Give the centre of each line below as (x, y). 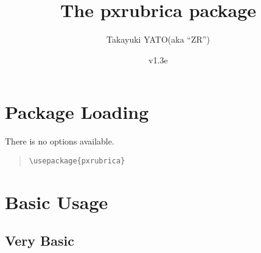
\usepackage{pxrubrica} (77, 161)
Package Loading (77, 112)
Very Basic (40, 241)
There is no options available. (60, 141)
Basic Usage (57, 201)
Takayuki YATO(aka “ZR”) (158, 39)
